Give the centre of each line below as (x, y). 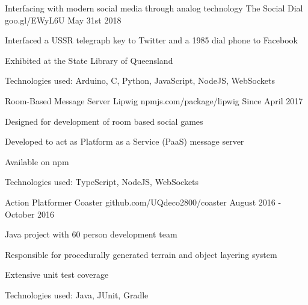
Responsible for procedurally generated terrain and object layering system (141, 254)
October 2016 (30, 214)
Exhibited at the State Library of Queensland (89, 60)
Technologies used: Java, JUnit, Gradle (77, 294)
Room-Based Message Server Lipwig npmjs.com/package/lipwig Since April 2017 (154, 100)
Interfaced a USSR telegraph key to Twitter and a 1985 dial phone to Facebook (152, 40)
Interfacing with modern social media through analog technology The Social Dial (154, 8)
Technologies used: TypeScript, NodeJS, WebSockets (102, 182)
